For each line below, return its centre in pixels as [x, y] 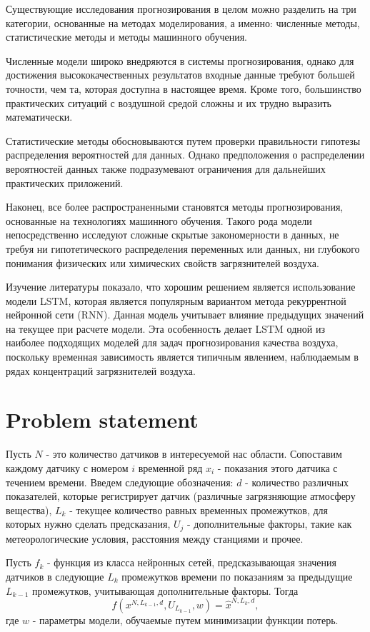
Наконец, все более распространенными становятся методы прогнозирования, [175, 207]
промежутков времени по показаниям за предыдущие [237, 576]
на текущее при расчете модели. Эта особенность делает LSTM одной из [165, 328]
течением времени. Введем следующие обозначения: [120, 482]
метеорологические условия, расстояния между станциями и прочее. [155, 538]
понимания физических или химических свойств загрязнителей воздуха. [162, 262]
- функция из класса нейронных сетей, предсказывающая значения [191, 562]
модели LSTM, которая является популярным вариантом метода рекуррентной [176, 300]
